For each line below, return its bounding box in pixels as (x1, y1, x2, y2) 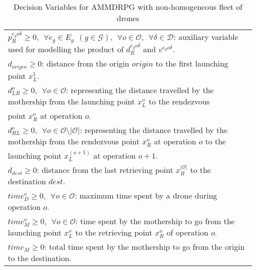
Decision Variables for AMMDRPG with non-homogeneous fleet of (13, 1, 243, 12)
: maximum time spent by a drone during (74, 190, 217, 202)
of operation (166, 227, 209, 238)
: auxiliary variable (173, 31, 238, 42)
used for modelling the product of (8, 43, 124, 55)
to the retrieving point (75, 227, 153, 238)
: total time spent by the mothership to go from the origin (44, 241, 245, 253)
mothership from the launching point (8, 96, 135, 107)
